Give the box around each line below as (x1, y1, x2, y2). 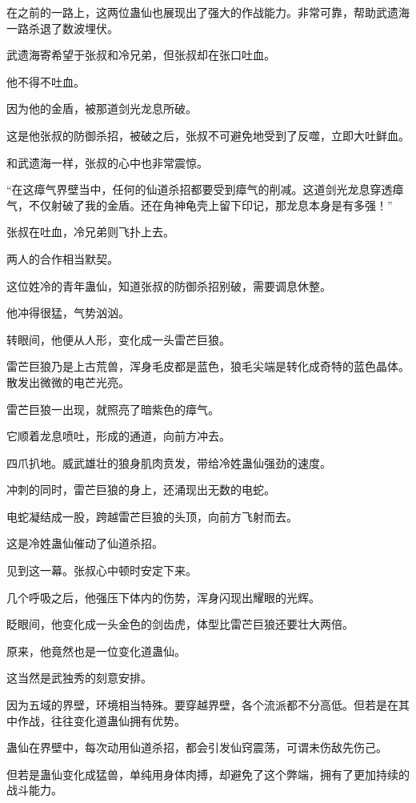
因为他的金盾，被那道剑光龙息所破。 (6, 100, 197, 117)
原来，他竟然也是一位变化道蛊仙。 (6, 642, 186, 659)
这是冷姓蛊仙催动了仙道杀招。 (6, 535, 163, 552)
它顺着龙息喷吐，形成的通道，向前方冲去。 (6, 428, 230, 444)
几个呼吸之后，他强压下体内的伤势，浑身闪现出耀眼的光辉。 (6, 588, 320, 605)
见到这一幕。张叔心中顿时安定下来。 (6, 562, 197, 579)
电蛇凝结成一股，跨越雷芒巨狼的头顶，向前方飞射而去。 (6, 508, 298, 524)
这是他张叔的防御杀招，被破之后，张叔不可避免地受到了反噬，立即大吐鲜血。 (6, 126, 410, 143)
